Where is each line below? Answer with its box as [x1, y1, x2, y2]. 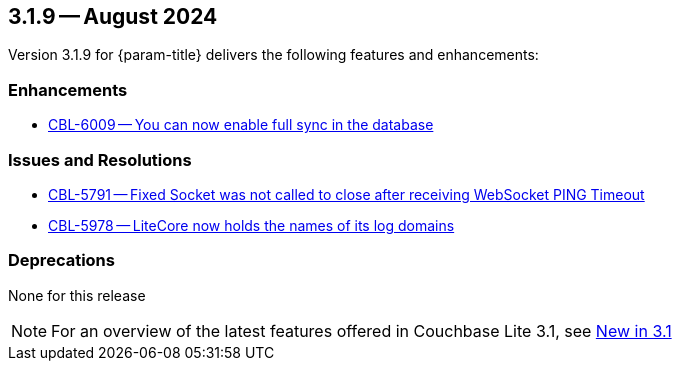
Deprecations [8, 250, 115, 271]
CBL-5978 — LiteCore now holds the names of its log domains [48, 216, 455, 234]
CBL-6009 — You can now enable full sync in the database [48, 116, 434, 134]
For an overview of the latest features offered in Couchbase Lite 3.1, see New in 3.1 [51, 320, 672, 341]
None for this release [8, 286, 146, 304]
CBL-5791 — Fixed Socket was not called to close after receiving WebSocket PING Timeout [48, 185, 645, 203]
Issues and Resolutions [8, 149, 192, 170]
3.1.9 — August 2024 [8, 4, 218, 29]
